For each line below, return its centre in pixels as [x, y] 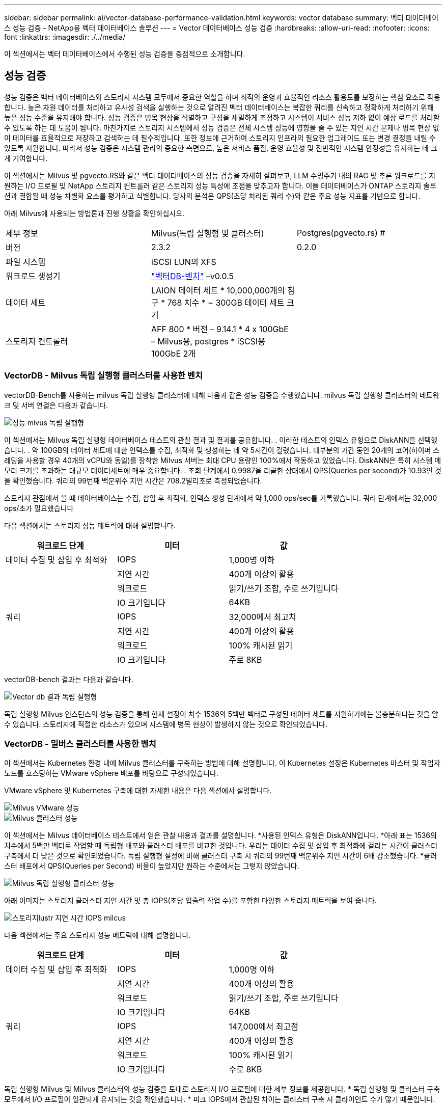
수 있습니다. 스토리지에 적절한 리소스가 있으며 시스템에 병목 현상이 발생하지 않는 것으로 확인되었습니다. [166, 724]
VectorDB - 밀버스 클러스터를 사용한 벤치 [80, 744]
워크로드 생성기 [33, 276]
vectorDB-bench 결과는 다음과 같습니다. [69, 679]
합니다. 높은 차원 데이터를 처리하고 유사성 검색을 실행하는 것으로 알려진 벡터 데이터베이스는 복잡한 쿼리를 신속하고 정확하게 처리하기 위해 [219, 107]
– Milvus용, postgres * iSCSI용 [208, 341]
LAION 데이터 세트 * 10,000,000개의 [218, 290]
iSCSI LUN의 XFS [184, 262]
